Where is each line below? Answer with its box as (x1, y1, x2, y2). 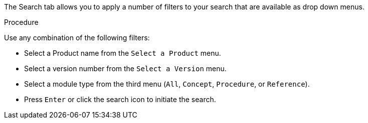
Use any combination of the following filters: (4, 33, 150, 42)
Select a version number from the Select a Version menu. (24, 64, 227, 73)
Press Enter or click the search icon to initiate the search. (24, 95, 216, 104)
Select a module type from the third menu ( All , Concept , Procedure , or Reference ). (24, 80, 310, 88)
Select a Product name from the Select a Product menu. (24, 49, 221, 57)
